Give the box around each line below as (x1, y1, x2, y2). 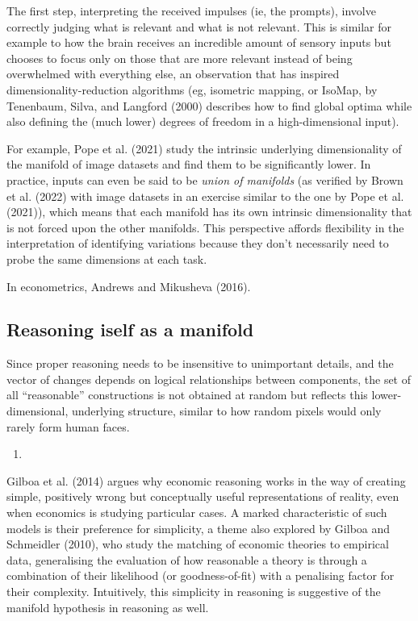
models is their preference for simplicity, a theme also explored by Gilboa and (6, 519, 391, 536)
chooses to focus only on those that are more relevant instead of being (6, 49, 353, 66)
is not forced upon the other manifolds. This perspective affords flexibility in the (6, 219, 404, 235)
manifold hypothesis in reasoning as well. (6, 598, 209, 615)
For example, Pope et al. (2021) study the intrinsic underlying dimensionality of (6, 140, 402, 156)
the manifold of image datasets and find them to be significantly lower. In (6, 156, 371, 173)
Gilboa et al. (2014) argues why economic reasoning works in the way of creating (6, 472, 406, 489)
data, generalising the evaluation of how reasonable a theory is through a (6, 551, 367, 568)
